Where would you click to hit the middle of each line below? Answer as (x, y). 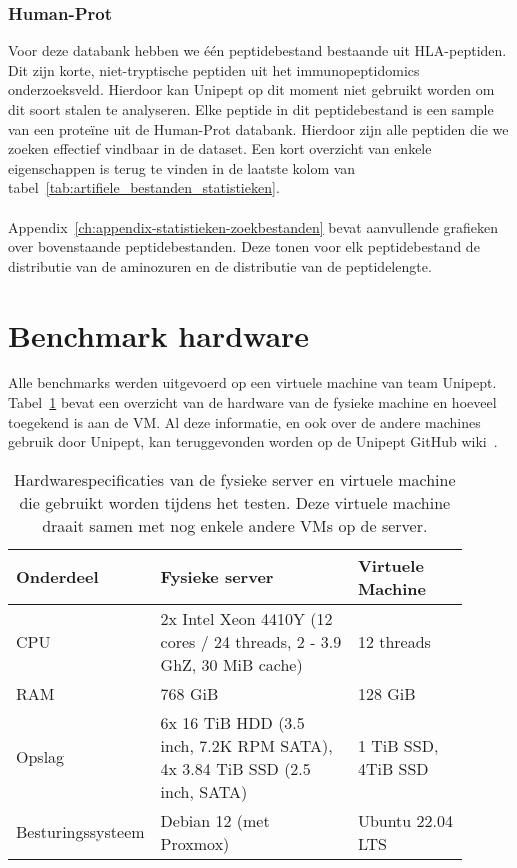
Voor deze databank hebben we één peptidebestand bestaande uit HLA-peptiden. (257, 50)
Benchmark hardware (159, 334)
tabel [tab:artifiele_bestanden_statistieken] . (144, 187)
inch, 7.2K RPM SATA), (246, 745)
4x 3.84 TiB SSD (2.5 (235, 768)
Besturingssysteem (80, 832)
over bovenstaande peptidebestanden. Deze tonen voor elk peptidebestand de (244, 246)
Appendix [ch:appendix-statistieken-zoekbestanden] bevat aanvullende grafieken (253, 226)
